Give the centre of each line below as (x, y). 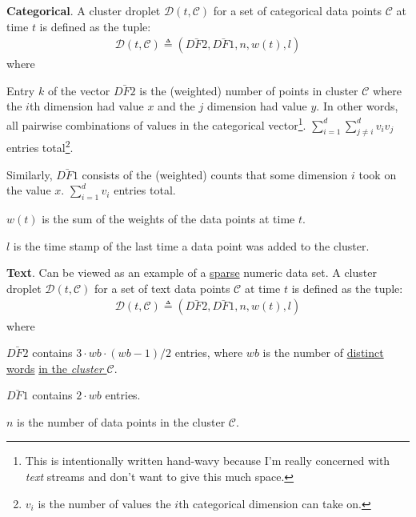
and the (176, 106)
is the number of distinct (323, 353)
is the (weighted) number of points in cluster (249, 90)
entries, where (209, 353)
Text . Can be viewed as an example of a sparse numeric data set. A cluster (192, 273)
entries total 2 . (40, 146)
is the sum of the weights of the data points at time (168, 219)
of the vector (79, 90)
